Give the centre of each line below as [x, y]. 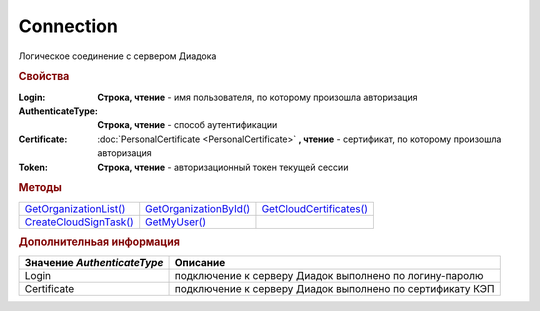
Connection [68, 26]
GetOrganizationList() [75, 208]
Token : [33, 167]
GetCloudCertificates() [315, 208]
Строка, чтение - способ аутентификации [187, 125]
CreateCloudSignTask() [79, 222]
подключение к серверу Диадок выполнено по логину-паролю [329, 276]
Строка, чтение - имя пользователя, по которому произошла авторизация [257, 97]
